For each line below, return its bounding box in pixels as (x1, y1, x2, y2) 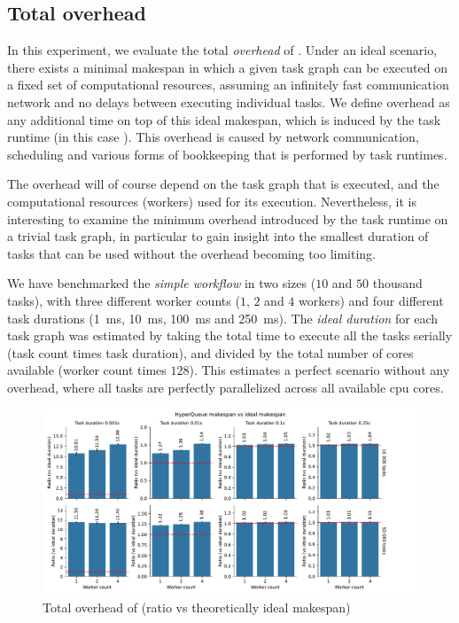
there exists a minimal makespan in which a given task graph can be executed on (7, 58, 447, 76)
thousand (372, 274, 423, 292)
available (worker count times (7, 361, 167, 379)
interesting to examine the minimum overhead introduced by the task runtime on (7, 209, 448, 228)
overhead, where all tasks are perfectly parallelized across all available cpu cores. (7, 378, 444, 396)
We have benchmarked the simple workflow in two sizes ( (7, 274, 316, 292)
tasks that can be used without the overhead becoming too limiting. (7, 244, 376, 262)
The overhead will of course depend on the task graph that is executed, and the (7, 175, 440, 193)
